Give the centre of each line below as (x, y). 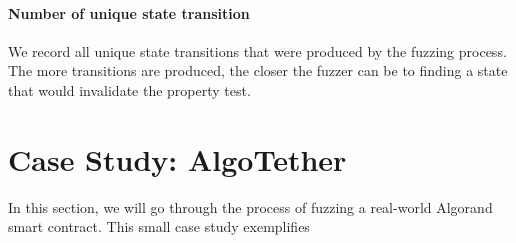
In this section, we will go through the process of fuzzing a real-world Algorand (250, 206)
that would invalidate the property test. (129, 89)
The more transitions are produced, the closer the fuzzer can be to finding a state (258, 70)
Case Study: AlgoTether (177, 158)
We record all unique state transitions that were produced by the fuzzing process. (257, 50)
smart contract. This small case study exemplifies (159, 226)
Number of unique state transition (129, 12)
